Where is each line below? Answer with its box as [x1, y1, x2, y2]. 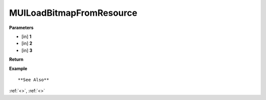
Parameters [9, 25, 34, 31]
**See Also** [18, 77, 49, 82]
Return [9, 57, 24, 63]
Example [9, 66, 28, 71]
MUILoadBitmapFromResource [9, 7, 137, 18]
